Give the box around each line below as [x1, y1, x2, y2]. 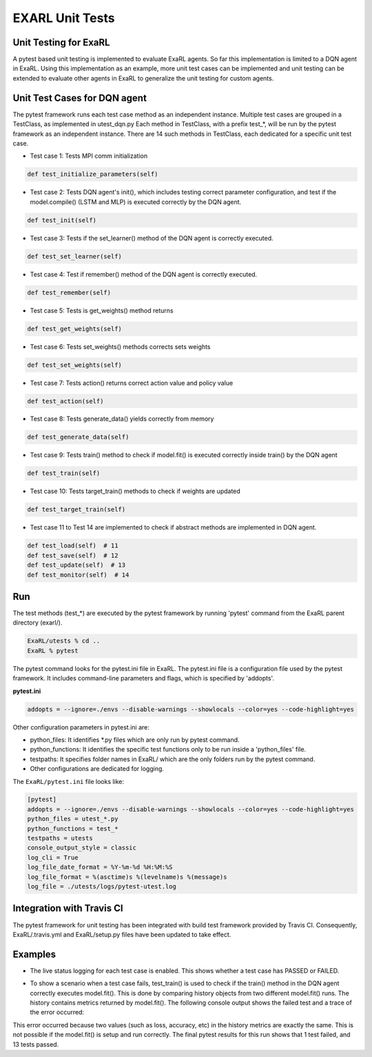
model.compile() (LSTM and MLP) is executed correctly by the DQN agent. [30, 197, 242, 206]
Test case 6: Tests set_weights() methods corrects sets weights [30, 342, 211, 351]
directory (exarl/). [12, 618, 63, 627]
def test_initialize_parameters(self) [27, 170, 158, 179]
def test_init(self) [27, 216, 96, 224]
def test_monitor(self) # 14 [27, 571, 130, 578]
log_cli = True [27, 854, 79, 861]
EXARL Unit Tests [12, 10, 115, 26]
